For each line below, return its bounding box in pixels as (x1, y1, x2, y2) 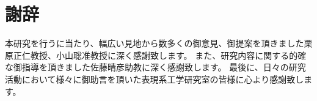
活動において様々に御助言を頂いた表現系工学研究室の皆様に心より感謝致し (5, 72, 304, 85)
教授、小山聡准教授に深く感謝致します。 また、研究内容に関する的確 (30, 48, 307, 61)
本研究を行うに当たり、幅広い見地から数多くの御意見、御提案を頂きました (5, 37, 304, 50)
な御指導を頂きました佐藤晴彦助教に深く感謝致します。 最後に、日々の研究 (5, 61, 306, 73)
